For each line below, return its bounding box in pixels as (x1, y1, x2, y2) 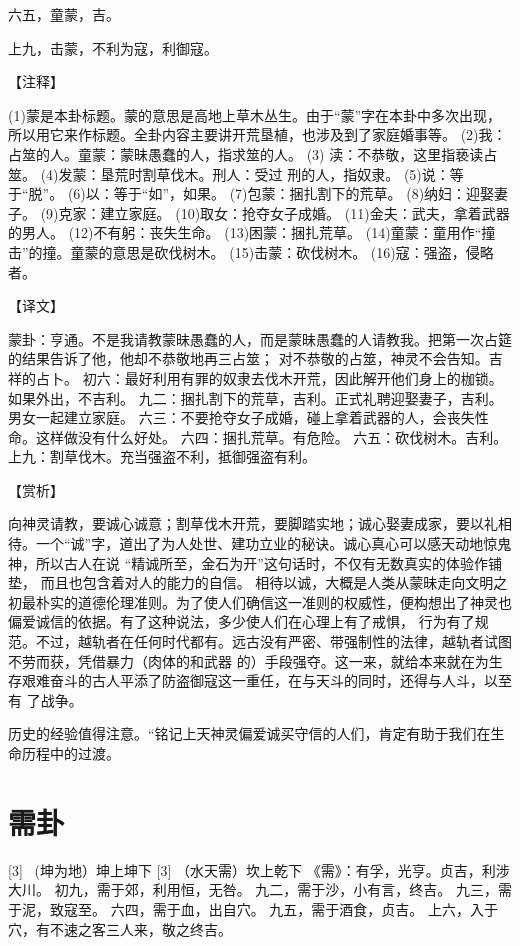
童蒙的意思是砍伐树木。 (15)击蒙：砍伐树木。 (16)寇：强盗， (70, 241, 466, 262)
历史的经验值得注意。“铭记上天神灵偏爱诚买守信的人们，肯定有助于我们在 (8, 723, 491, 744)
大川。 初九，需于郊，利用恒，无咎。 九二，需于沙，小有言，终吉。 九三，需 (8, 879, 512, 900)
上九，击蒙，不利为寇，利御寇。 (8, 37, 218, 58)
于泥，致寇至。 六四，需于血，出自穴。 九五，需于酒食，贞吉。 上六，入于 (8, 898, 498, 919)
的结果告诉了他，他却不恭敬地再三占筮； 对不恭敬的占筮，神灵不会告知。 (8, 348, 489, 369)
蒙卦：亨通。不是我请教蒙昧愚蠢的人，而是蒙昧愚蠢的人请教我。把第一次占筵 (8, 328, 512, 349)
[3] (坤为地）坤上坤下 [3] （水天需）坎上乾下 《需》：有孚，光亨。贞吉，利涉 (8, 859, 510, 880)
